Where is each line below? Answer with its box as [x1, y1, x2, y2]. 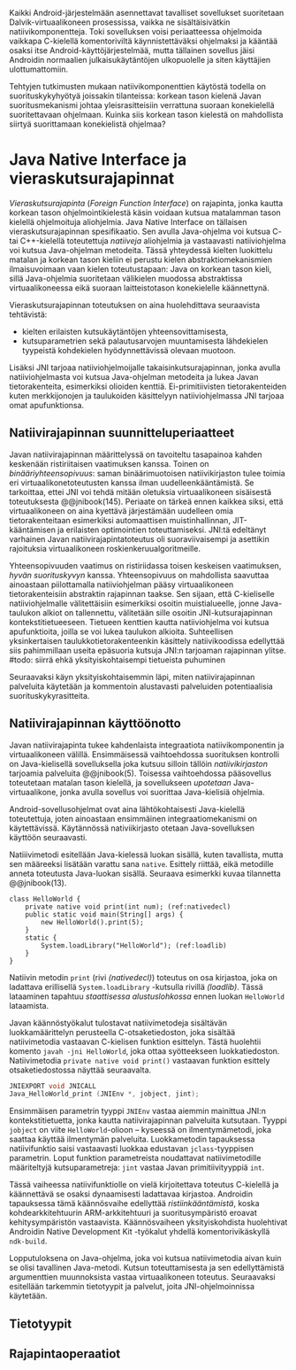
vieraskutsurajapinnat [9, 168, 175, 189]
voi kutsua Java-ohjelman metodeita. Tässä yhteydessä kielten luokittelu [9, 244, 273, 255]
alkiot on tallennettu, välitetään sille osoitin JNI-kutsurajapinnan [42, 607, 273, 618]
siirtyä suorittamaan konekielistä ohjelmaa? [9, 119, 166, 129]
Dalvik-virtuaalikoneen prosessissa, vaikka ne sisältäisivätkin [9, 17, 231, 27]
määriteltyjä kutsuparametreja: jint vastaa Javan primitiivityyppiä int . [9, 1162, 265, 1173]
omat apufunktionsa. [9, 399, 85, 410]
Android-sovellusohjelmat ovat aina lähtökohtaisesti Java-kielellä [9, 803, 246, 814]
